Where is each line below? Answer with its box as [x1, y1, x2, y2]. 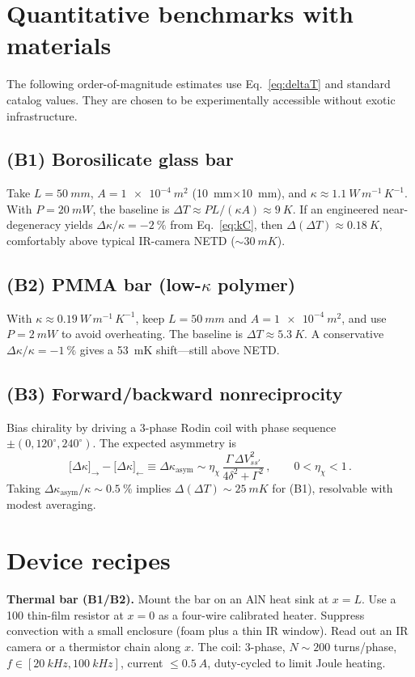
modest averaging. [6, 496, 96, 513]
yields [64, 216, 93, 233]
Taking [6, 479, 41, 496]
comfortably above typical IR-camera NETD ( [6, 232, 235, 249]
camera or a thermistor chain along [6, 637, 181, 654]
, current [120, 654, 163, 671]
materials [6, 28, 112, 61]
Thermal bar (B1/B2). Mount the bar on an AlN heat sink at [6, 590, 329, 607]
